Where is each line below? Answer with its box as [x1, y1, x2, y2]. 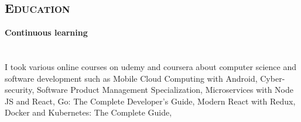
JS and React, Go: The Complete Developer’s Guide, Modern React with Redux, [5, 95, 296, 107]
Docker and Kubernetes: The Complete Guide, [5, 106, 172, 118]
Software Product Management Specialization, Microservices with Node [36, 83, 293, 96]
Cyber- [260, 72, 285, 84]
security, [5, 83, 35, 96]
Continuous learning [5, 26, 88, 39]
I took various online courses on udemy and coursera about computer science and [5, 60, 296, 72]
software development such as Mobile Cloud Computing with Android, [5, 72, 258, 84]
